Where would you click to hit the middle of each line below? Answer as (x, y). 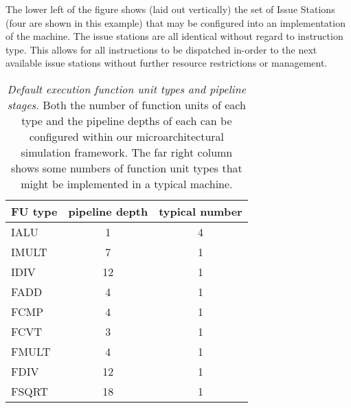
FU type (34, 211)
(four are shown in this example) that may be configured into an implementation (175, 22)
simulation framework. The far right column (127, 152)
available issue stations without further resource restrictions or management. (167, 63)
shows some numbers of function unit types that (126, 168)
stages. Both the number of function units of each (126, 104)
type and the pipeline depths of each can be (127, 120)
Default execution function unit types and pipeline (127, 89)
